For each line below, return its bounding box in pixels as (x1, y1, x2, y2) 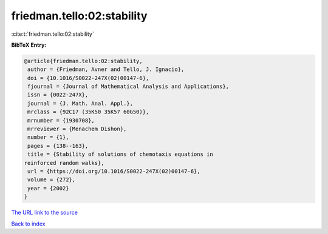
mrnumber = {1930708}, (27, 117, 95, 124)
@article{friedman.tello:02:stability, (24, 58, 143, 64)
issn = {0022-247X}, (27, 92, 89, 98)
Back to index (11, 220, 46, 227)
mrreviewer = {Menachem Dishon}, (27, 125, 127, 133)
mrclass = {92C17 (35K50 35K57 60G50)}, (27, 109, 149, 115)
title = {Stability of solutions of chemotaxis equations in (27, 151, 213, 158)
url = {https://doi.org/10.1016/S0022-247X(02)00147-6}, (27, 168, 200, 175)
